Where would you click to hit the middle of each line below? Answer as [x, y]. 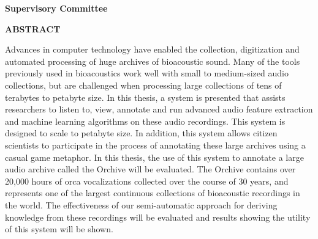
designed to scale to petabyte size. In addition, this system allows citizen [141, 133]
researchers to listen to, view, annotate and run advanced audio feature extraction [159, 109]
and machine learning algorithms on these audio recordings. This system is [145, 121]
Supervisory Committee [56, 8]
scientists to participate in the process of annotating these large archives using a [155, 145]
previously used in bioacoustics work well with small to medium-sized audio [147, 73]
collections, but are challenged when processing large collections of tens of [143, 85]
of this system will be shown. [59, 229]
